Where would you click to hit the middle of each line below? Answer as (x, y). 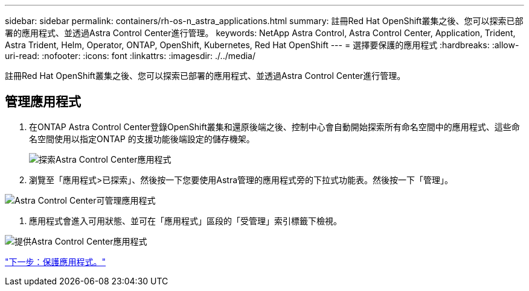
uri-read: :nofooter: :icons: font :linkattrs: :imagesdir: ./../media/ (130, 56)
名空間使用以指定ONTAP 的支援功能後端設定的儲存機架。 (142, 139)
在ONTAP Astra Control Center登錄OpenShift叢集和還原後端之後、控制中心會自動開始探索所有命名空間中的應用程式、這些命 (274, 127)
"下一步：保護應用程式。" (56, 261)
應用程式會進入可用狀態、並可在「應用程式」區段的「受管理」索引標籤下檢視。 (185, 221)
